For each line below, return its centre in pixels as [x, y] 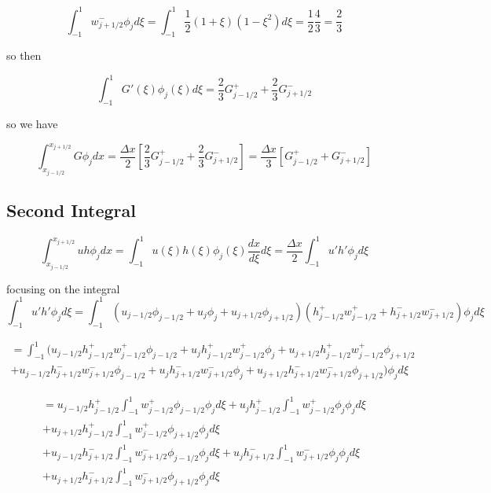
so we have [32, 124]
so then [24, 55]
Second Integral [71, 210]
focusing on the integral [63, 288]
